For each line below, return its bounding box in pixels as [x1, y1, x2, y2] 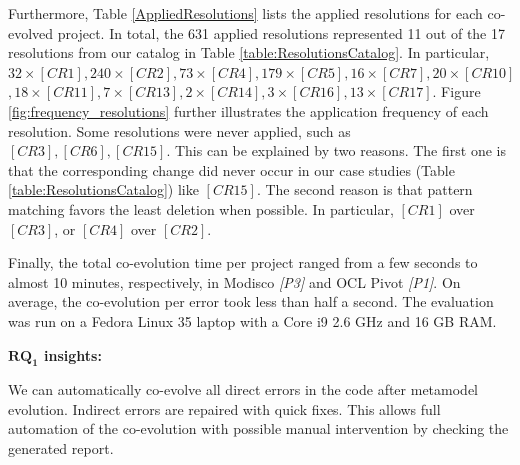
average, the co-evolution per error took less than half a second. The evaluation [8, 291, 494, 312]
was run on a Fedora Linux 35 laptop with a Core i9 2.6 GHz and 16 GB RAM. [8, 310, 497, 331]
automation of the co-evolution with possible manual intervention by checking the [8, 418, 509, 439]
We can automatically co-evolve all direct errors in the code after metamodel [8, 379, 479, 400]
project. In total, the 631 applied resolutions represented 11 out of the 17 [57, 22, 505, 43]
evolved [8, 22, 54, 43]
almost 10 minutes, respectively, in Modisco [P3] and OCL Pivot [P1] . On [8, 271, 461, 292]
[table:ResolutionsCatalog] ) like [8, 179, 199, 200]
